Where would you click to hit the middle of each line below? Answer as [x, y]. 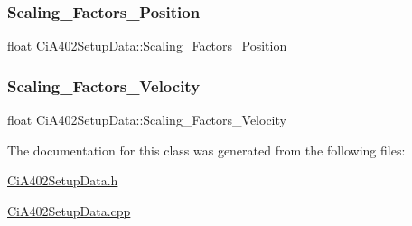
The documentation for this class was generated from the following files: [206, 150]
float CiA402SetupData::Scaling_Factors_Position [147, 46]
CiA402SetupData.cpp [69, 210]
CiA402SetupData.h [63, 180]
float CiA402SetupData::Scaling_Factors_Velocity [147, 120]
